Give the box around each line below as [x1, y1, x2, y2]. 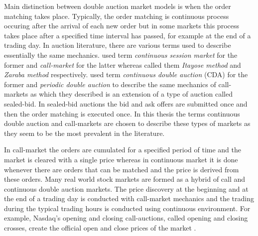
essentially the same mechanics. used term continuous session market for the [4, 49, 238, 60]
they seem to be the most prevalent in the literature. [4, 127, 165, 138]
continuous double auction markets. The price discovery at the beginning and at [4, 183, 249, 194]
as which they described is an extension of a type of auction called [30, 89, 233, 99]
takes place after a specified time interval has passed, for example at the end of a [4, 30, 251, 40]
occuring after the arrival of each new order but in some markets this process [4, 20, 239, 31]
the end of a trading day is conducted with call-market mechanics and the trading [4, 193, 254, 204]
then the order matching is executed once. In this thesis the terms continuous [4, 108, 240, 118]
